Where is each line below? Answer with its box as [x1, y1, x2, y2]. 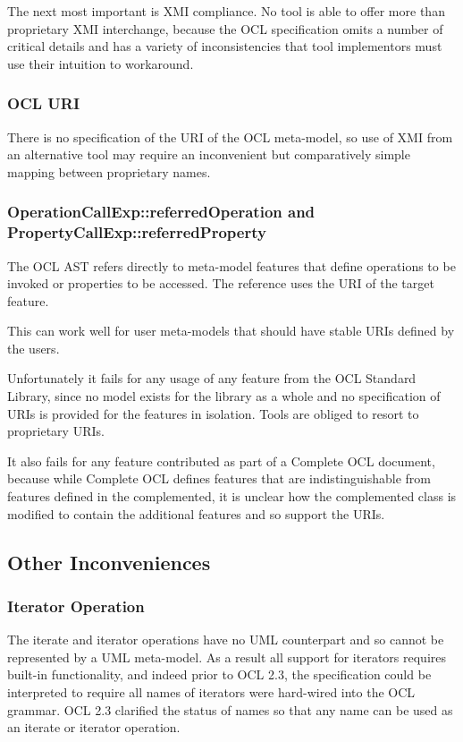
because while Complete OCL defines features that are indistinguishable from [7, 469, 431, 488]
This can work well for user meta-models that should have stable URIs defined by [7, 321, 455, 340]
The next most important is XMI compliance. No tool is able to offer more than [7, 2, 445, 20]
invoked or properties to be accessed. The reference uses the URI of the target [7, 274, 434, 293]
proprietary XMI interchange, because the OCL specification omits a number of [7, 19, 443, 38]
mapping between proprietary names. [7, 162, 211, 181]
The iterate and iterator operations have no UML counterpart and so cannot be [7, 630, 444, 649]
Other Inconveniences [7, 548, 211, 576]
